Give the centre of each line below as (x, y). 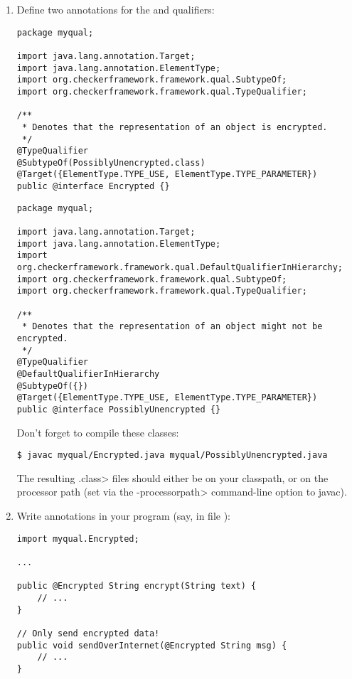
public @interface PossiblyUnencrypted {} (119, 409)
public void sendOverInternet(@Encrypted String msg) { (152, 645)
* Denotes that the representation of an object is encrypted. (175, 127)
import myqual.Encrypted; (78, 539)
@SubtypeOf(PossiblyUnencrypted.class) (111, 162)
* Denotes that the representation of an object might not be (172, 327)
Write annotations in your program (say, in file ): (123, 516)
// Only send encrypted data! (88, 633)
